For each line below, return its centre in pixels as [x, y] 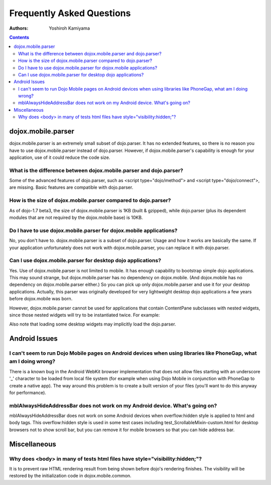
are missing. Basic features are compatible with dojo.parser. [71, 187]
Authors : [19, 28]
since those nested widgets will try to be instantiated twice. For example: [85, 315]
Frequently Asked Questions [70, 13]
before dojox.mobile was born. [41, 299]
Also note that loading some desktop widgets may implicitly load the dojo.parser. [93, 324]
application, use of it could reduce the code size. [60, 157]
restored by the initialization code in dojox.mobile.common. [70, 476]
